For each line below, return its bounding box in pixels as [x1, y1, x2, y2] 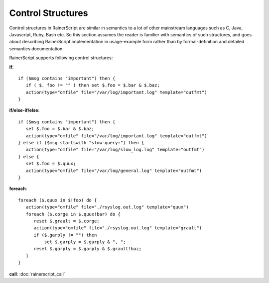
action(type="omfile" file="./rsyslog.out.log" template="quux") [25, 204, 189, 210]
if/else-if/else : [9, 107, 40, 113]
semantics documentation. [9, 45, 64, 52]
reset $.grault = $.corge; [33, 218, 100, 224]
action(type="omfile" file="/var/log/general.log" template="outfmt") [25, 168, 202, 174]
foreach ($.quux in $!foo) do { [18, 197, 97, 203]
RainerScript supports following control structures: [9, 55, 113, 61]
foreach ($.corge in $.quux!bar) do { [25, 211, 121, 217]
